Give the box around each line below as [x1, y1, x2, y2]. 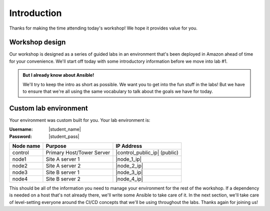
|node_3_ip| [115, 169, 143, 176]
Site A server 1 [45, 156, 80, 163]
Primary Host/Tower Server [45, 149, 110, 156]
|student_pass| [48, 133, 79, 139]
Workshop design [9, 38, 66, 47]
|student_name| [48, 126, 81, 132]
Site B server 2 [45, 175, 81, 182]
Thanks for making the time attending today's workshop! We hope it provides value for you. [9, 25, 197, 31]
